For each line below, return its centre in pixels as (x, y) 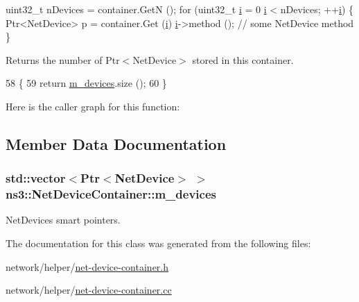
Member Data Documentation (116, 143)
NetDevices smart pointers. (63, 220)
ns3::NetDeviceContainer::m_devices (111, 194)
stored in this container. (243, 59)
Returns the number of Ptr (63, 59)
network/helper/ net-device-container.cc (89, 290)
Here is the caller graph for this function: (93, 106)
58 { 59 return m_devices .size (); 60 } (86, 83)
